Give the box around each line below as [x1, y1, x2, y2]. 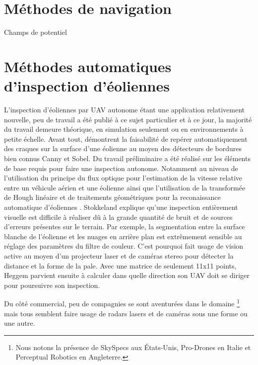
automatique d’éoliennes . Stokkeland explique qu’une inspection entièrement [4, 201, 238, 212]
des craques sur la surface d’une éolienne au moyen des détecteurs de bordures [4, 143, 242, 154]
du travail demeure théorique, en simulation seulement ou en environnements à [4, 124, 244, 134]
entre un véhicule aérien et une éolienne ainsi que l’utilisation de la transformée [4, 182, 246, 192]
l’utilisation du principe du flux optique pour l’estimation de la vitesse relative [4, 173, 242, 183]
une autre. [4, 318, 35, 328]
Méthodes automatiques [4, 56, 172, 76]
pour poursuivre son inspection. [4, 279, 100, 290]
